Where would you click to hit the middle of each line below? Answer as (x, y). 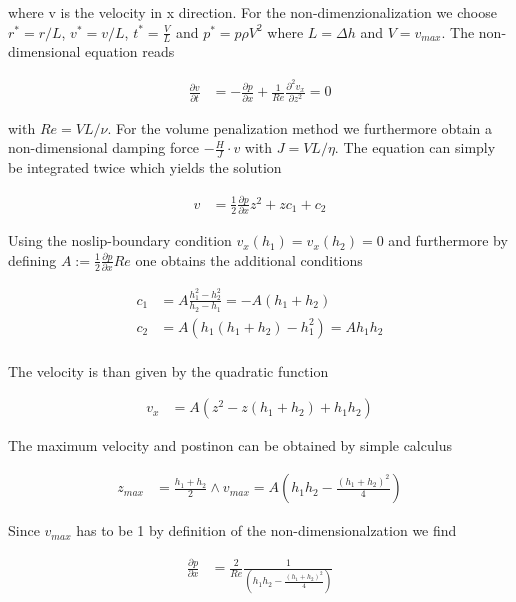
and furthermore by (448, 240)
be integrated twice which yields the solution (145, 167)
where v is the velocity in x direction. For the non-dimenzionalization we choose (252, 12)
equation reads (130, 51)
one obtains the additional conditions (249, 259)
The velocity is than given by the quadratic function (168, 370)
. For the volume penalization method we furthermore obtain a (299, 127)
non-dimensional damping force (104, 147)
